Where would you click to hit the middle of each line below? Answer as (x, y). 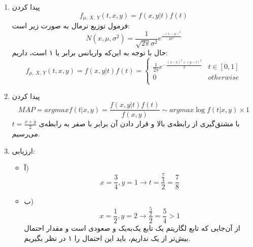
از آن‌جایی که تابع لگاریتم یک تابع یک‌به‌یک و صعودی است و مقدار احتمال (132, 228)
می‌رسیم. (26, 133)
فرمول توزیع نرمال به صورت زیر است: (71, 26)
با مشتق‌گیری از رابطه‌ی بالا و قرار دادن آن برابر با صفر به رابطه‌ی (139, 123)
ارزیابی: (23, 150)
